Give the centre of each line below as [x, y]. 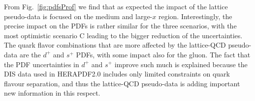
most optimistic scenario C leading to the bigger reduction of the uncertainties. [123, 35]
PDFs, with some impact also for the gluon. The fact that [163, 54]
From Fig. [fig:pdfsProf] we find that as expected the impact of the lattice [116, 6]
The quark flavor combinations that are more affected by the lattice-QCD [115, 45]
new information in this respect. [52, 93]
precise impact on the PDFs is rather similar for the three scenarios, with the [120, 26]
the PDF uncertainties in [42, 64]
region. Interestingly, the [195, 16]
